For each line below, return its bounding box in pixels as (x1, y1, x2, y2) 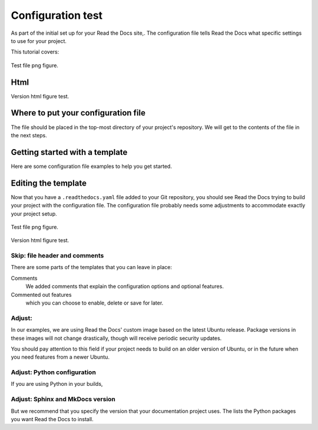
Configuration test (11, 9, 103, 22)
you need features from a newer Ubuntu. (11, 353, 110, 360)
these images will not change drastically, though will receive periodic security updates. (11, 335, 222, 342)
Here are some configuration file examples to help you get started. (11, 163, 172, 170)
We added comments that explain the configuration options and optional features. (25, 283, 224, 290)
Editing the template (11, 178, 87, 188)
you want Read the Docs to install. (11, 415, 94, 422)
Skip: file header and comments (11, 252, 104, 260)
